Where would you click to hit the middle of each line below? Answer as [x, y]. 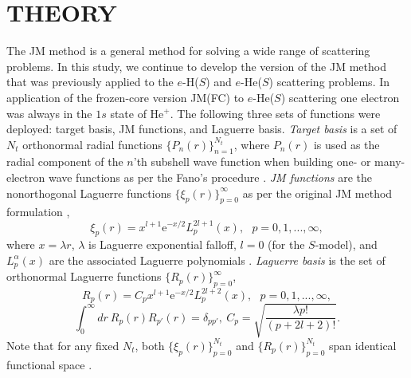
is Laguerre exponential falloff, [162, 244]
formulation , [38, 212]
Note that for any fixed [63, 345]
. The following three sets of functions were [275, 113]
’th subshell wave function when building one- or [252, 161]
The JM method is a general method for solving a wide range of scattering [188, 51]
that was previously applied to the [90, 82]
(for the [286, 244]
